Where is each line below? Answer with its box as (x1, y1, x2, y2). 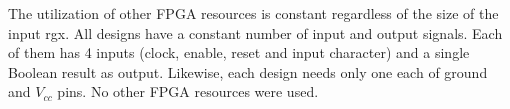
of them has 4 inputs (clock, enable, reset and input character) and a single (8, 42, 470, 63)
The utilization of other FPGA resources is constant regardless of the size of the (8, 3, 499, 23)
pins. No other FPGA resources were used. (57, 81, 319, 102)
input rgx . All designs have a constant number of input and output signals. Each (8, 22, 503, 43)
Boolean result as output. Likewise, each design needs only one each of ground (8, 61, 488, 82)
